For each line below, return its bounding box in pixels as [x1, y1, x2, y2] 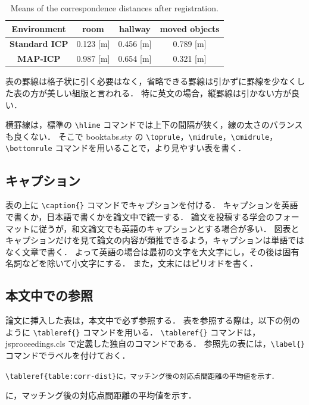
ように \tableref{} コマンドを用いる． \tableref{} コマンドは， [5, 325, 261, 338]
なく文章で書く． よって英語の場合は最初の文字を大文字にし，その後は [5, 245, 283, 258]
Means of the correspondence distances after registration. [10, 2, 219, 14]
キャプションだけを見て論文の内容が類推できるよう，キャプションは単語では [5, 234, 305, 246]
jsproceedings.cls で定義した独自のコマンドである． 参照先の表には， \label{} [5, 337, 305, 350]
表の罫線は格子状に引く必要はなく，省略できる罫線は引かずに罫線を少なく [5, 75, 297, 87]
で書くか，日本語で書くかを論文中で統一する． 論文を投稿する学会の [5, 210, 274, 222]
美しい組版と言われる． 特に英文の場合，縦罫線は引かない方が [46, 86, 291, 99]
